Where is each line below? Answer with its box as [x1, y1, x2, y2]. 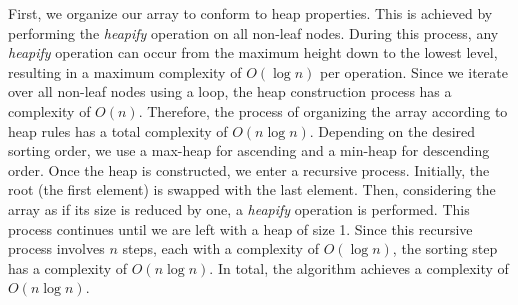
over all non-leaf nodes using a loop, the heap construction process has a [8, 81, 452, 102]
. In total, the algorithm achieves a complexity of [209, 257, 509, 278]
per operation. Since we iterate [320, 61, 508, 82]
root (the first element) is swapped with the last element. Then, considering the [8, 179, 496, 200]
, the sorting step [392, 238, 498, 259]
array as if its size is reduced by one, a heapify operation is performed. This [8, 198, 470, 219]
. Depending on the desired [309, 120, 476, 141]
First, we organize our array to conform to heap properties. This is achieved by [8, 3, 493, 23]
